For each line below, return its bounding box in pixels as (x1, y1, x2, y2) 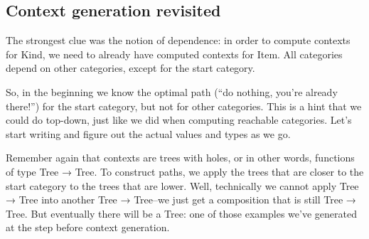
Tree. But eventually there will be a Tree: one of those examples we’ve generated (6, 206, 357, 221)
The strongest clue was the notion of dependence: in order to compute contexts (6, 33, 351, 48)
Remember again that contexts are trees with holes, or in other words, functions (6, 150, 355, 165)
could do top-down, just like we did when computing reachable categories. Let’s (6, 112, 352, 127)
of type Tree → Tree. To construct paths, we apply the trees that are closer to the (6, 164, 364, 179)
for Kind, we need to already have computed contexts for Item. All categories (6, 46, 343, 61)
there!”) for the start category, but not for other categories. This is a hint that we (6, 98, 362, 113)
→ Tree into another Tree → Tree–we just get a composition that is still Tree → (6, 192, 356, 207)
